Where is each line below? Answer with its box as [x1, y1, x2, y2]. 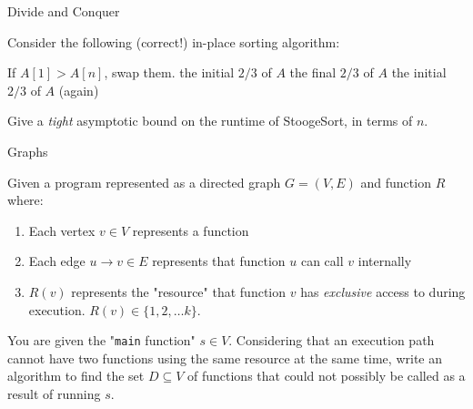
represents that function [152, 251, 286, 271]
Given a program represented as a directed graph [7, 172, 281, 191]
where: [7, 190, 44, 210]
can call [300, 251, 344, 271]
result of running [7, 383, 101, 403]
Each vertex [28, 220, 96, 240]
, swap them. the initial [104, 63, 235, 82]
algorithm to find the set [7, 366, 145, 385]
